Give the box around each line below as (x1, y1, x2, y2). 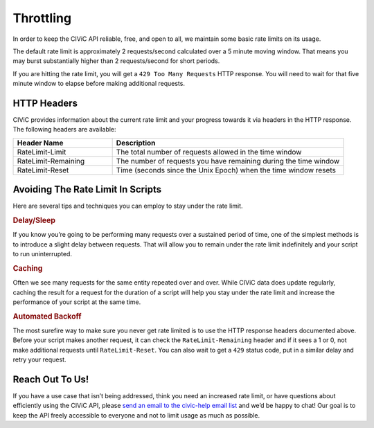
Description (116, 138, 156, 148)
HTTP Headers (12, 97, 78, 109)
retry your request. (12, 355, 66, 364)
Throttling (12, 10, 72, 26)
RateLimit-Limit (17, 147, 66, 157)
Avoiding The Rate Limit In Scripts (12, 184, 162, 195)
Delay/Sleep (12, 215, 55, 225)
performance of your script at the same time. (12, 298, 141, 306)
